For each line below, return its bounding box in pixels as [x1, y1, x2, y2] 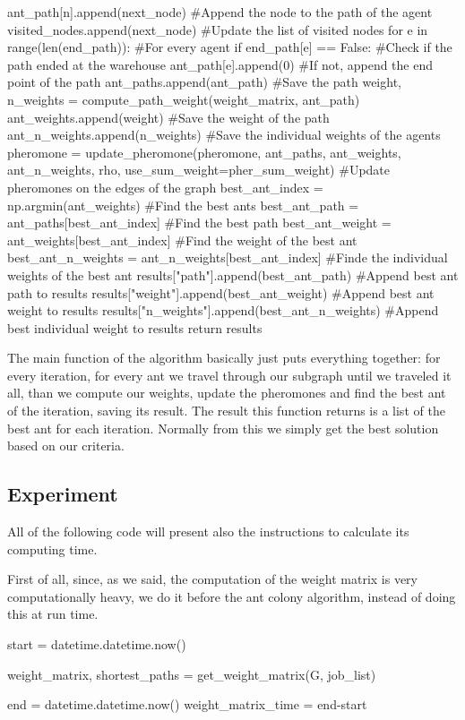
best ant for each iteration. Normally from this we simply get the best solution [7, 418, 439, 437]
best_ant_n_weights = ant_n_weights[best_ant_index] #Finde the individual [7, 248, 448, 267]
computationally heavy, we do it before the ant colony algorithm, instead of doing [7, 587, 456, 605]
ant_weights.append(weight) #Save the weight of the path [7, 107, 330, 126]
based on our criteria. [7, 436, 125, 455]
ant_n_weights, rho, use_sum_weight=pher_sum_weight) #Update [7, 160, 390, 179]
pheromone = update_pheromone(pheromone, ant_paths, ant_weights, [7, 142, 401, 161]
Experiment [7, 480, 118, 508]
